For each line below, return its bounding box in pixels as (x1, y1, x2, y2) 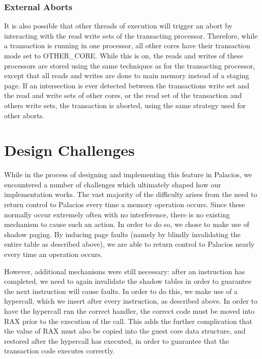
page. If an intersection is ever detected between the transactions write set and (4, 80, 249, 90)
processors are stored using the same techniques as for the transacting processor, (4, 60, 255, 71)
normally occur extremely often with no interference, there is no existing (4, 209, 230, 219)
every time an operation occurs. (4, 249, 103, 259)
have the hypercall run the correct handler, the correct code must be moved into (4, 306, 255, 316)
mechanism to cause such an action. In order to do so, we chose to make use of (4, 219, 249, 230)
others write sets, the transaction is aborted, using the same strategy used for (4, 100, 246, 110)
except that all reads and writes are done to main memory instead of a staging (4, 70, 249, 81)
